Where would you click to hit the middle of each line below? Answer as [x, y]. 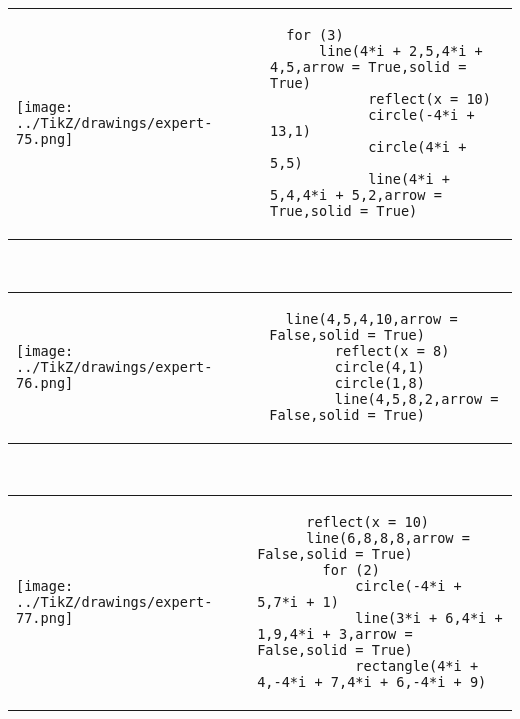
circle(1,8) [379, 382]
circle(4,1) [379, 366]
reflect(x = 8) [392, 350]
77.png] [45, 618]
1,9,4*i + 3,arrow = [335, 634]
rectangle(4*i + [417, 666]
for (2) [351, 570]
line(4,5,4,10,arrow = [371, 318]
